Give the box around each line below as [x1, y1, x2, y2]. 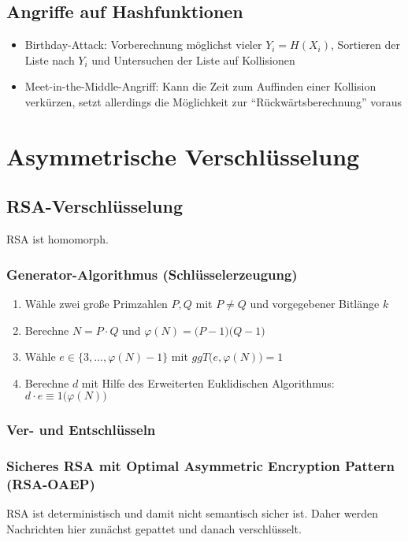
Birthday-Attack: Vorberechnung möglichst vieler [24, 36, 262, 53]
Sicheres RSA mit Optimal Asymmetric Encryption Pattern [6, 456, 395, 476]
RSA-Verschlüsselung [6, 194, 183, 218]
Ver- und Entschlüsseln [6, 420, 156, 440]
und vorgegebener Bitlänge [250, 295, 380, 311]
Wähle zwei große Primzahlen [24, 295, 168, 311]
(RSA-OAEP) [6, 474, 95, 494]
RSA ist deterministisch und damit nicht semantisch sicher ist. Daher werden [6, 505, 378, 522]
